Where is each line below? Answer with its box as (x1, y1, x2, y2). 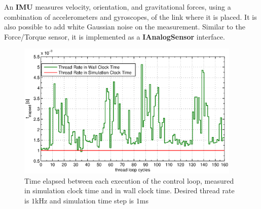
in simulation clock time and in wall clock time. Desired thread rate (24, 185, 235, 196)
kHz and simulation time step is (35, 195, 134, 205)
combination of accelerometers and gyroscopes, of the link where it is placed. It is (4, 11, 257, 22)
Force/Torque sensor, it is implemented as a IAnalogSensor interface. (4, 31, 225, 42)
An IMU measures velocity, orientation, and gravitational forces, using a (4, 2, 231, 12)
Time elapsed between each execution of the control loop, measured (24, 175, 234, 186)
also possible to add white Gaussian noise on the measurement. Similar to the (4, 21, 245, 32)
